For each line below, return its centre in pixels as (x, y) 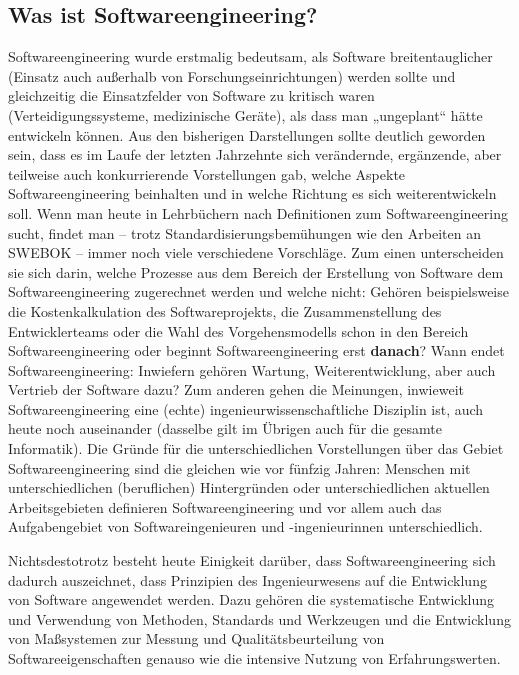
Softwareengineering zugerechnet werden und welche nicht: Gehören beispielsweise (258, 291)
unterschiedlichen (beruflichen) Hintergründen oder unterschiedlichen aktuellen (249, 487)
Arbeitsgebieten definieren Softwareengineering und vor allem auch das (225, 506)
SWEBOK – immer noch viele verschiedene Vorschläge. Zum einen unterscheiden (256, 252)
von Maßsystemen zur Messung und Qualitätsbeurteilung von (196, 638)
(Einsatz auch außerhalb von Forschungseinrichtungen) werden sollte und (232, 75)
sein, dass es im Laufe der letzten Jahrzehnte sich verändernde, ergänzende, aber (255, 154)
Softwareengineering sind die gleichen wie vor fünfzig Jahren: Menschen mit (239, 467)
